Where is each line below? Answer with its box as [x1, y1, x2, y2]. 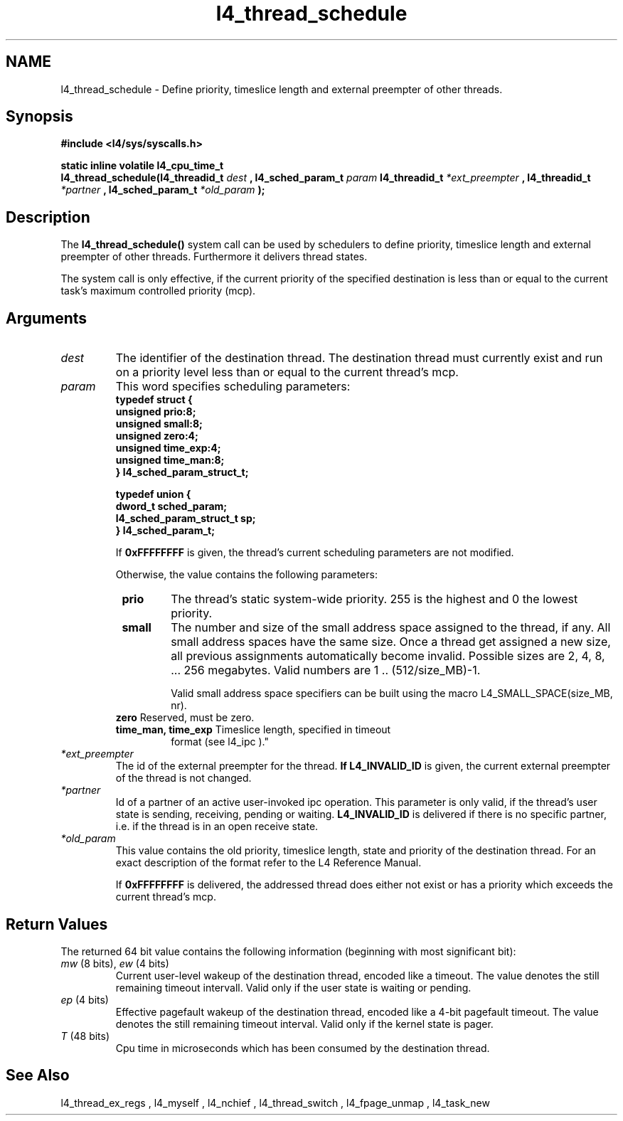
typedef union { [115, 488, 191, 501]
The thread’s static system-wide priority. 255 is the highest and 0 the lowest [171, 592, 578, 607]
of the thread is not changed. [115, 772, 252, 785]
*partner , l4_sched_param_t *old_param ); [60, 184, 265, 196]
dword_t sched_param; [115, 500, 228, 513]
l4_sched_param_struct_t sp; [115, 512, 256, 525]
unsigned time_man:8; [115, 454, 225, 467]
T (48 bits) [60, 1029, 110, 1042]
